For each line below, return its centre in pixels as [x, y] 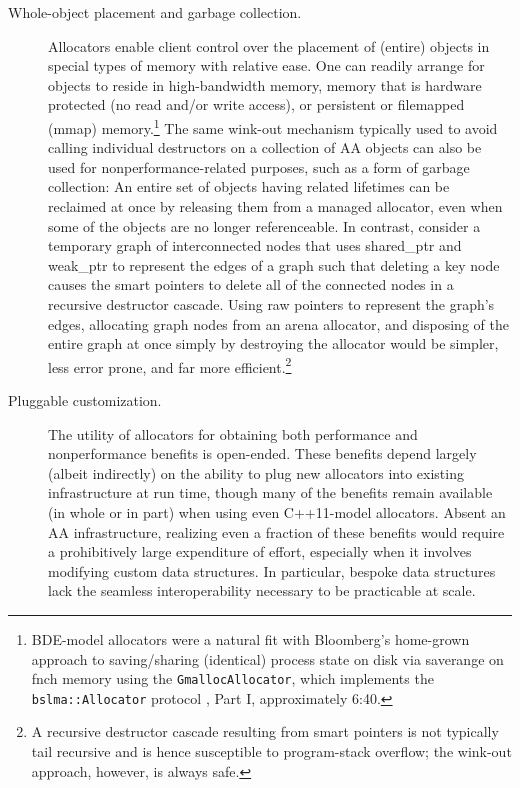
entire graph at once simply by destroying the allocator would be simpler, [273, 343]
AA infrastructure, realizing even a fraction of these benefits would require [276, 531]
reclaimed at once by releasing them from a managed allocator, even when [275, 206]
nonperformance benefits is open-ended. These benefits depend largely [262, 453]
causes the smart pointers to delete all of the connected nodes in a [251, 284]
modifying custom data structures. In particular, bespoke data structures [272, 570]
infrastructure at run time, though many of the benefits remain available [270, 492]
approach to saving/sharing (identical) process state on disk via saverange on [267, 658]
